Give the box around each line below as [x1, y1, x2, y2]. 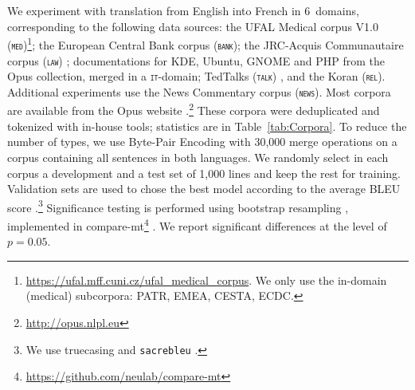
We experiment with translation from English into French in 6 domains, [7, 2, 359, 18]
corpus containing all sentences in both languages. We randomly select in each [7, 148, 389, 165]
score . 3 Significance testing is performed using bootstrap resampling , [7, 196, 349, 215]
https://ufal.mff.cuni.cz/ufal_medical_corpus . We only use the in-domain [25, 271, 387, 288]
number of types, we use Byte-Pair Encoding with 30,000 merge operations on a [7, 133, 397, 150]
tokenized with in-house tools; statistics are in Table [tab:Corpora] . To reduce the [7, 117, 407, 134]
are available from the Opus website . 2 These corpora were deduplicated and [7, 100, 380, 119]
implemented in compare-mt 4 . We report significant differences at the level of [7, 215, 387, 234]
